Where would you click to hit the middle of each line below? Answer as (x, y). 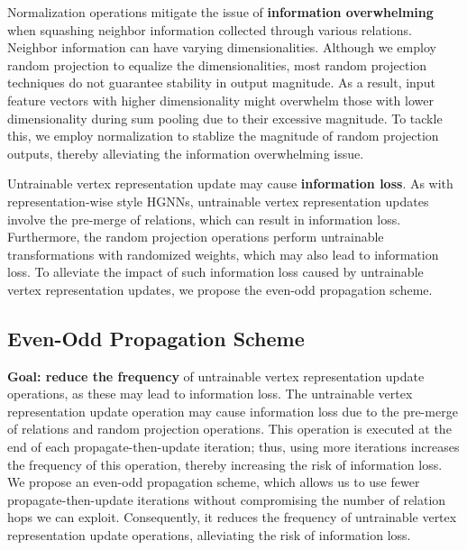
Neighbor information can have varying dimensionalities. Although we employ (222, 47)
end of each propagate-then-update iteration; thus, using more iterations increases (233, 447)
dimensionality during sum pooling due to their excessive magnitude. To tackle (225, 118)
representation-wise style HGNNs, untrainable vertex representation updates (218, 201)
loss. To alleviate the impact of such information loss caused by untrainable (215, 272)
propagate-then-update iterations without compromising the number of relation (227, 499)
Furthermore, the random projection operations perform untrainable (196, 237)
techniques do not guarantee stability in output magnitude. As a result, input (221, 82)
